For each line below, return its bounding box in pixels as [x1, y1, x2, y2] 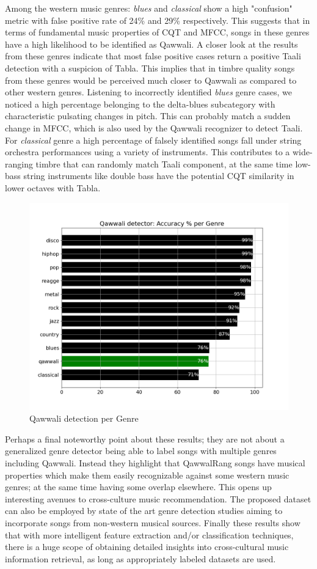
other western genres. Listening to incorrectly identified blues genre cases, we [5, 86, 292, 98]
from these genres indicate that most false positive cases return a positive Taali [5, 50, 301, 62]
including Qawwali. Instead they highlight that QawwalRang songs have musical [5, 457, 305, 469]
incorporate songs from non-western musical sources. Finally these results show [5, 516, 301, 529]
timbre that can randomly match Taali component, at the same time [35, 157, 293, 170]
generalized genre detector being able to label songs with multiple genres [5, 444, 277, 457]
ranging [5, 157, 33, 170]
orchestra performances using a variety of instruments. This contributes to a [5, 145, 290, 158]
